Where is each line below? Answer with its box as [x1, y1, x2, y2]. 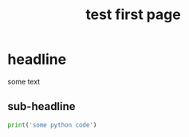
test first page [85, 6, 181, 24]
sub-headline [7, 100, 77, 113]
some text [7, 76, 41, 86]
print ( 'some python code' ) [7, 121, 97, 129]
